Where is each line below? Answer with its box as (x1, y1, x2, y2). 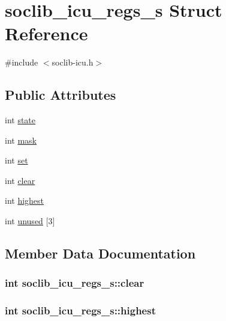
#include (5, 56, 38, 69)
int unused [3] (5, 215, 55, 227)
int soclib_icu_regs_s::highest (5, 303, 156, 318)
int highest (5, 194, 44, 207)
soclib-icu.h (52, 56, 94, 69)
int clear (5, 174, 35, 186)
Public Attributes (5, 85, 116, 104)
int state (5, 114, 36, 126)
